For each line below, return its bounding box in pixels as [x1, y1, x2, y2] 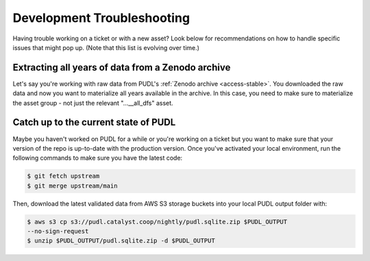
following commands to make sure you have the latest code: [12, 154, 183, 162]
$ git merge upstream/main [27, 182, 118, 190]
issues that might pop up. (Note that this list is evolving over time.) [12, 43, 200, 51]
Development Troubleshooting [12, 10, 190, 25]
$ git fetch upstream [27, 172, 100, 180]
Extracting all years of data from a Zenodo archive [12, 62, 231, 73]
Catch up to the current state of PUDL [12, 116, 176, 128]
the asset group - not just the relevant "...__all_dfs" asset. [12, 99, 174, 107]
